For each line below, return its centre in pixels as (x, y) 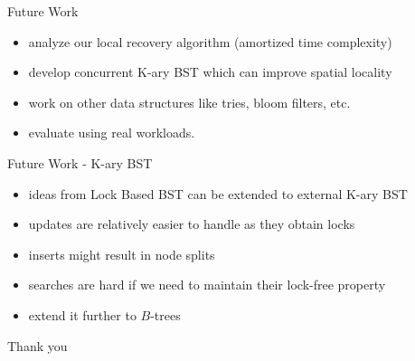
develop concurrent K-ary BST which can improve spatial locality (210, 72)
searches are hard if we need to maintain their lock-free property (207, 285)
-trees (165, 314)
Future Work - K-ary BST (80, 162)
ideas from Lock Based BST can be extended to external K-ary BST (218, 193)
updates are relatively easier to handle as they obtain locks (192, 224)
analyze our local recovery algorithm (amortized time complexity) (210, 41)
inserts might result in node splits (122, 254)
